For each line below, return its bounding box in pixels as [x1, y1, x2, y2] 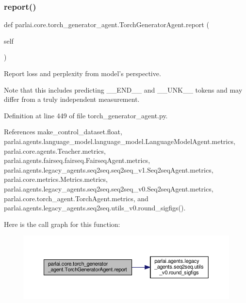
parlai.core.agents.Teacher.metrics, [4, 145, 106, 156]
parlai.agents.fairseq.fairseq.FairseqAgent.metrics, [4, 155, 150, 165]
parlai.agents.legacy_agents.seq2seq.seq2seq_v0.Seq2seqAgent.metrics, [4, 183, 213, 193]
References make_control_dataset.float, [4, 127, 122, 137]
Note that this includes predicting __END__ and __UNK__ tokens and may [4, 84, 243, 95]
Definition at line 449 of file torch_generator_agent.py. [4, 110, 168, 120]
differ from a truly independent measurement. [4, 94, 140, 104]
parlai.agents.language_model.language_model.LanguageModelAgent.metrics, [4, 136, 235, 146]
